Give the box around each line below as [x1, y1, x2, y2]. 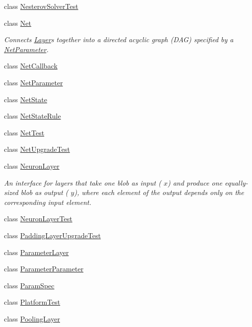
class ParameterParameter [4, 263, 84, 274]
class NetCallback [4, 61, 58, 71]
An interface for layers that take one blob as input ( [4, 177, 161, 188]
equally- [224, 177, 248, 188]
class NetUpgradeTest [4, 144, 70, 154]
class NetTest [4, 127, 45, 137]
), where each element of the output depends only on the [74, 187, 244, 197]
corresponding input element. [4, 196, 92, 207]
